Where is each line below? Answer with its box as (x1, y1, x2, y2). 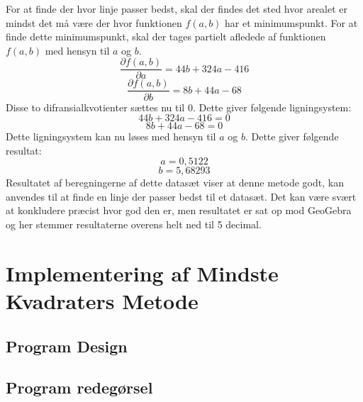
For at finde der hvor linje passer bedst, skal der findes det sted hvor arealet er (6, 1, 348, 16)
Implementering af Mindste (6, 258, 279, 287)
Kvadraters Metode (6, 286, 199, 316)
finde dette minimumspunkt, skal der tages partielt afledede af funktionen (6, 29, 326, 44)
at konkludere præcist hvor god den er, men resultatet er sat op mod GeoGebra (6, 203, 352, 218)
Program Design (6, 335, 128, 357)
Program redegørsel (6, 376, 153, 398)
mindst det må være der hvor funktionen (6, 15, 182, 30)
